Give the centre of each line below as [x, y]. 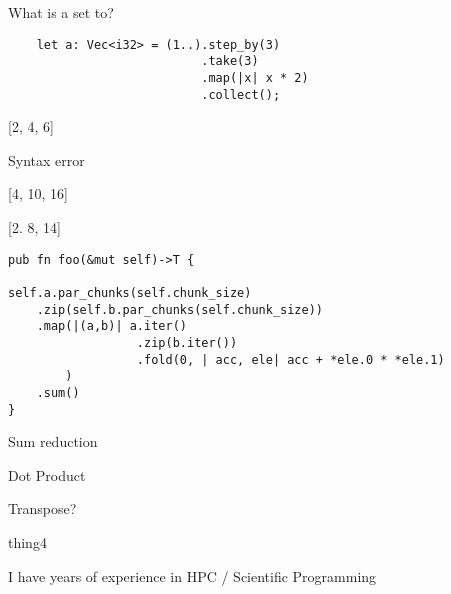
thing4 [27, 541]
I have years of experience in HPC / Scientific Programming [192, 575]
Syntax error [46, 159]
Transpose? [42, 508]
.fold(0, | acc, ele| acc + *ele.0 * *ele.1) [290, 359]
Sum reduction [53, 441]
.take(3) [230, 61]
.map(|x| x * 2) [255, 77]
